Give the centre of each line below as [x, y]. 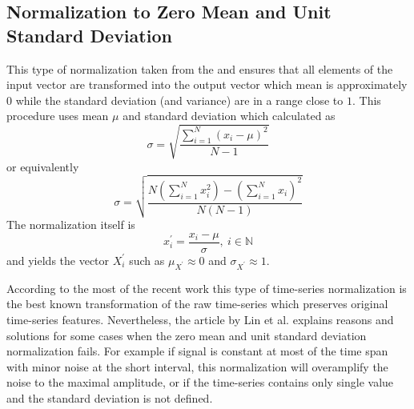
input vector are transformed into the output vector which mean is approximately [207, 84]
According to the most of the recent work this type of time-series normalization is [207, 288]
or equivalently [43, 166]
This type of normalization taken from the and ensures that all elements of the [200, 68]
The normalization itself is [71, 225]
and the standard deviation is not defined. [110, 397]
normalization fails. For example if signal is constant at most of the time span [197, 351]
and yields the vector [58, 260]
